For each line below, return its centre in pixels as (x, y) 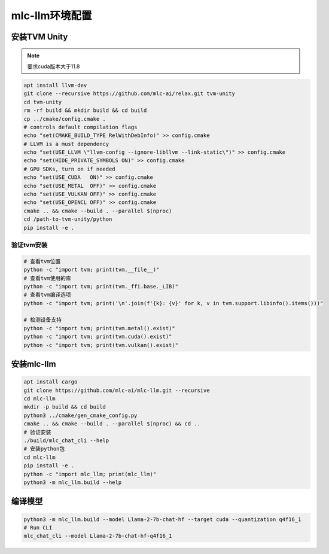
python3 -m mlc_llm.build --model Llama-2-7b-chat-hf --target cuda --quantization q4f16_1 (162, 519)
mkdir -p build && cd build (65, 407)
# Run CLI (38, 527)
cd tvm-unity (43, 102)
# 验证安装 (37, 432)
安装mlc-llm (33, 364)
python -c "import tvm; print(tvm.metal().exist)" (100, 328)
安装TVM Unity (39, 37)
